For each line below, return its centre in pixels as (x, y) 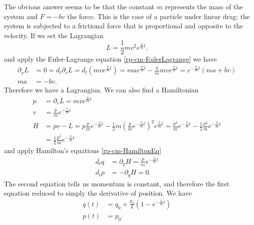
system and (21, 16)
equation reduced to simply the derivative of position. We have (98, 193)
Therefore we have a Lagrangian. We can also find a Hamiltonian (101, 90)
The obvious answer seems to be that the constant (79, 6)
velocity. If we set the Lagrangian (54, 35)
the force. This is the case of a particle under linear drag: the (159, 16)
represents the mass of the (204, 6)
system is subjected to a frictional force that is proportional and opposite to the (124, 26)
